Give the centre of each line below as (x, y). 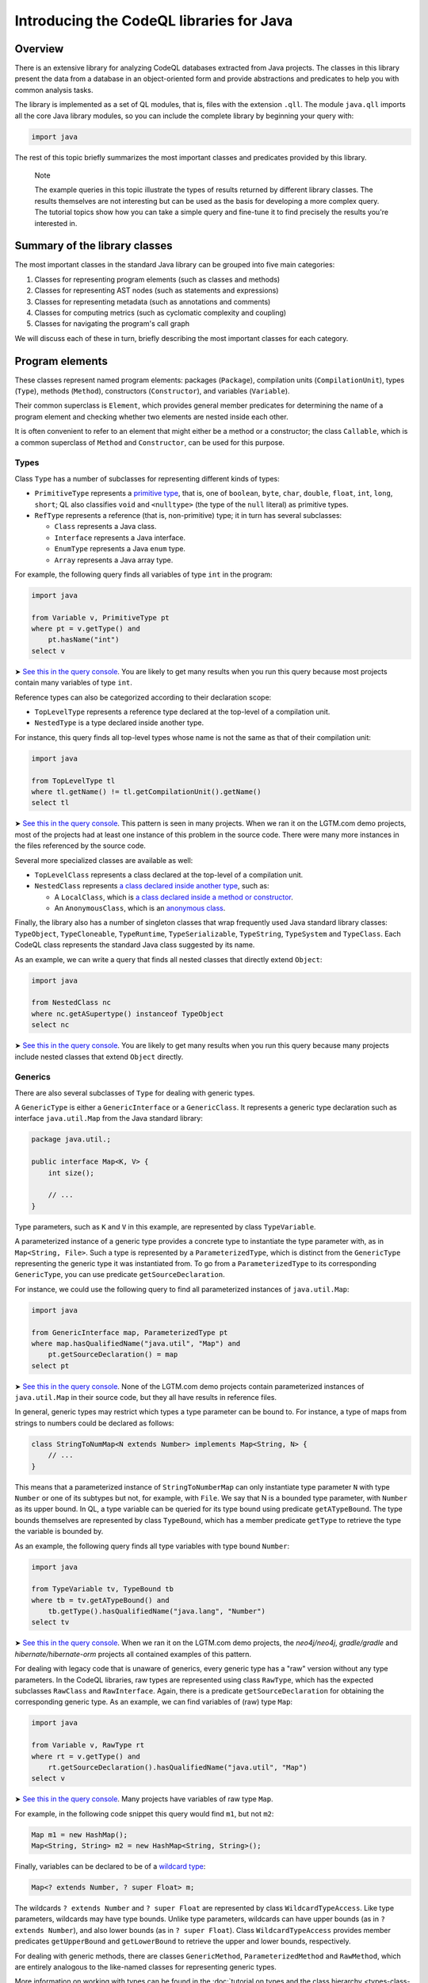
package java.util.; (71, 1139)
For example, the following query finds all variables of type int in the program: (143, 574)
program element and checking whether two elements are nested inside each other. (151, 416)
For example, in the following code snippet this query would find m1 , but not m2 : (144, 1813)
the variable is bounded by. (59, 1532)
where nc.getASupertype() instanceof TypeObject (128, 1014)
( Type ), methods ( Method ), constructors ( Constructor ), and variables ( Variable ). (152, 391)
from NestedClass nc (71, 1003)
